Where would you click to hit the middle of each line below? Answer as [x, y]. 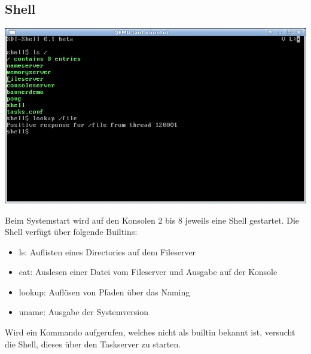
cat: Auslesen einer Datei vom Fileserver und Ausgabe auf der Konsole [148, 272]
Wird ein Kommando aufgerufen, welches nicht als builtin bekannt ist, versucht [150, 332]
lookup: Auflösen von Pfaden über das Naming [104, 292]
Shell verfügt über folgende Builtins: [71, 232]
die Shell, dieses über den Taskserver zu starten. [93, 344]
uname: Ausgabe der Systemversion [83, 312]
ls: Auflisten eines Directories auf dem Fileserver [107, 251]
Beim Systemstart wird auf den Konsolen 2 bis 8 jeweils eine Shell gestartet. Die [152, 220]
